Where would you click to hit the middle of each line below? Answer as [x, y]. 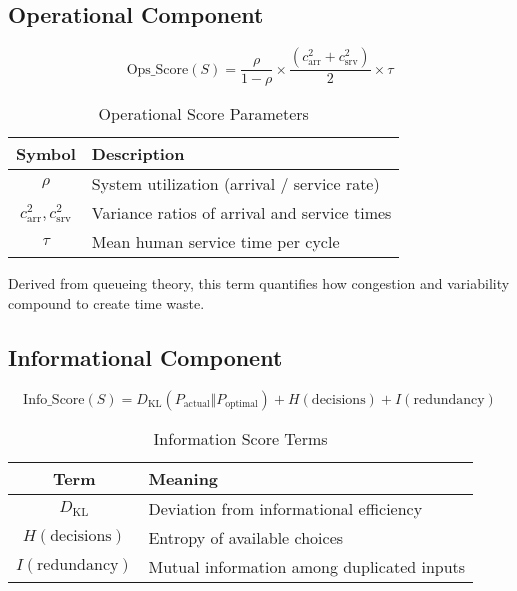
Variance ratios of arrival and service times [241, 213]
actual [196, 404]
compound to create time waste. [106, 302]
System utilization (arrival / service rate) [235, 184]
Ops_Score [157, 69]
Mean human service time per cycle [215, 242]
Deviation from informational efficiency [285, 508]
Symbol [46, 154]
